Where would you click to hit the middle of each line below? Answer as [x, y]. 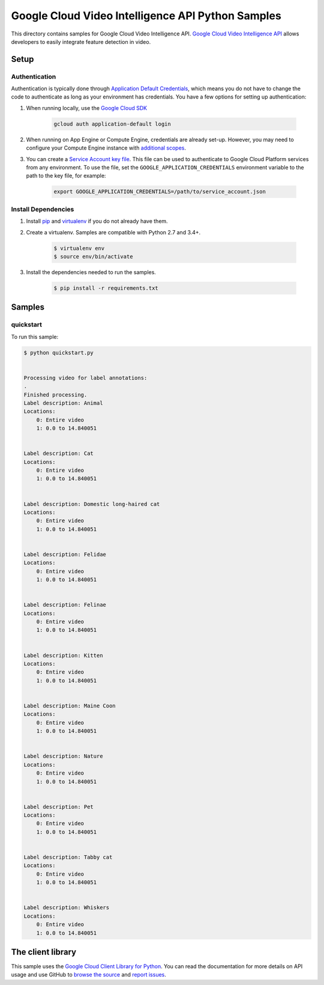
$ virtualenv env [79, 248]
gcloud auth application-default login [112, 124]
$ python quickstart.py [59, 352]
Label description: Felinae [65, 605]
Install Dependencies [43, 209]
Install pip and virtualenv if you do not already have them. [97, 221]
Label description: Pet [59, 807]
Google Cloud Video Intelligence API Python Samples [146, 16]
